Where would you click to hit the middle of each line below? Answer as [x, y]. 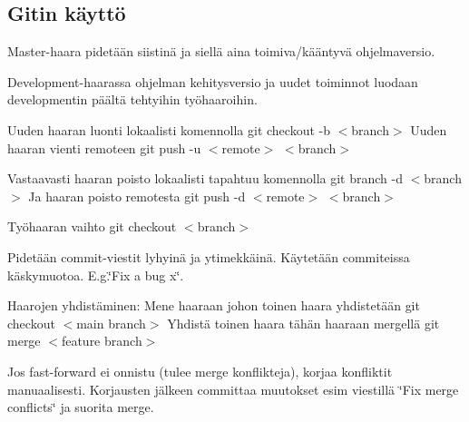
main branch [111, 323]
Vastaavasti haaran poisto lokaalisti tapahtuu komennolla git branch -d [205, 178]
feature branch [102, 341]
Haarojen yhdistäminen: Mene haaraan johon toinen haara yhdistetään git [214, 305]
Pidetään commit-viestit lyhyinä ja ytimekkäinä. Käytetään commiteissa [209, 256]
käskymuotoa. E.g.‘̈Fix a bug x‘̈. [96, 275]
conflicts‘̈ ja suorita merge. [81, 407]
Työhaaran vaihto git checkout [92, 226]
